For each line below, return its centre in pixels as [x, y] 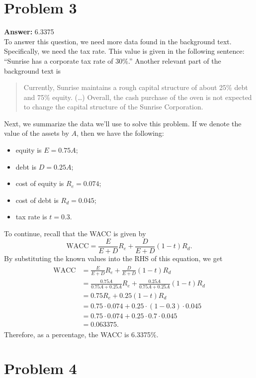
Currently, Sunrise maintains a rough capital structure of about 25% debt [136, 87]
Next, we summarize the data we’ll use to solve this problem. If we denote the [123, 123]
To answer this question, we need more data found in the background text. [118, 41]
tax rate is [31, 217]
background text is [33, 70]
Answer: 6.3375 [29, 32]
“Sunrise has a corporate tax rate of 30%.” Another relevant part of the [113, 60]
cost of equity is [40, 183]
